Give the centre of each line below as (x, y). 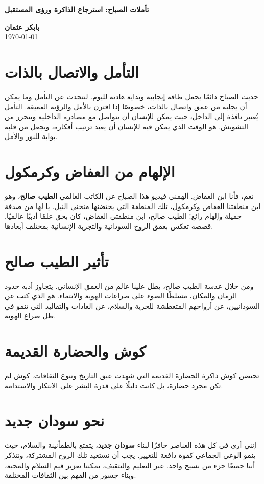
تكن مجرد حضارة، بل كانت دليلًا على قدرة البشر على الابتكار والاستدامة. (114, 385)
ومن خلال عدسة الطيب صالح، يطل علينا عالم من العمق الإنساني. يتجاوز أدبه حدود (129, 285)
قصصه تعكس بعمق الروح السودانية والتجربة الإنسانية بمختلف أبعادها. (109, 226)
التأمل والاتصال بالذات (72, 71)
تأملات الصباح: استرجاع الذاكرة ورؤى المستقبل (77, 9)
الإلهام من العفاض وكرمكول (90, 171)
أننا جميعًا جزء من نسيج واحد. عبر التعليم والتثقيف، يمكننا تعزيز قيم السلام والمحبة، (130, 465)
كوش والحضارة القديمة (75, 351)
